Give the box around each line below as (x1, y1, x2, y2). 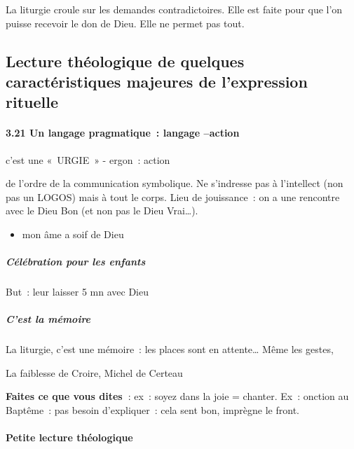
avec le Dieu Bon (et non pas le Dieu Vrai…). (6, 203, 198, 218)
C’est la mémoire (6, 312, 91, 326)
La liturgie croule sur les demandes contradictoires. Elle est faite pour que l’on (6, 2, 343, 16)
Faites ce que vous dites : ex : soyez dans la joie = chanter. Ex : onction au (6, 389, 349, 403)
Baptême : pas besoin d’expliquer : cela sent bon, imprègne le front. (6, 403, 299, 417)
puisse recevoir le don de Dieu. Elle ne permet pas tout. (6, 15, 245, 30)
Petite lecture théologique (6, 430, 133, 445)
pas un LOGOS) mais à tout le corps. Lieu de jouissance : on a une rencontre (6, 189, 340, 204)
